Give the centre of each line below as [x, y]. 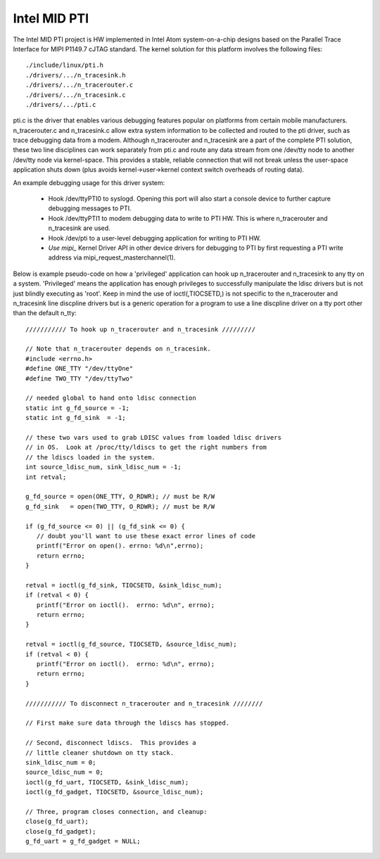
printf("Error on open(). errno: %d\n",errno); [120, 546]
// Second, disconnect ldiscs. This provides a [111, 743]
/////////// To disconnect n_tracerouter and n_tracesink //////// [144, 703]
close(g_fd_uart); [57, 822]
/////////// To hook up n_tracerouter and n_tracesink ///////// [141, 329]
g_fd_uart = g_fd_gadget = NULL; [83, 841]
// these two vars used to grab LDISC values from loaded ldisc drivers [153, 437]
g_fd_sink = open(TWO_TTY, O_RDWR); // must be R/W [120, 506]
